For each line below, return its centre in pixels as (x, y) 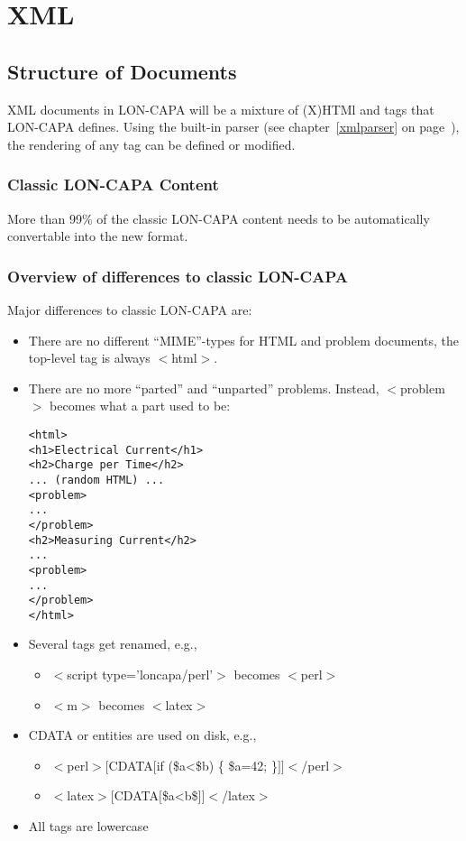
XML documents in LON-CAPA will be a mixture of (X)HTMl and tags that (221, 109)
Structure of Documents (122, 71)
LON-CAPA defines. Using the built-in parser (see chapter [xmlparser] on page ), (233, 127)
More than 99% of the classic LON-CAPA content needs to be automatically (219, 218)
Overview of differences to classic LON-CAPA (178, 276)
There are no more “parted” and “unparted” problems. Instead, (204, 388)
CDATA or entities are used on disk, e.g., (142, 735)
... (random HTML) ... (96, 480)
